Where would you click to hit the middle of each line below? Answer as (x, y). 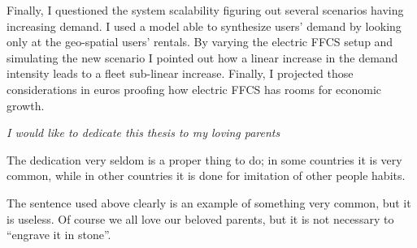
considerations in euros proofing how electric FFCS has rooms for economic (194, 89)
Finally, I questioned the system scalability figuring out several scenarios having (205, 10)
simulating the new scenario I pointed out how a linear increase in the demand (202, 57)
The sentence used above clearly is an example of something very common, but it (209, 202)
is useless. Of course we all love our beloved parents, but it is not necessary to (200, 218)
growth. (26, 105)
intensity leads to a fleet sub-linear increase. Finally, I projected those (180, 73)
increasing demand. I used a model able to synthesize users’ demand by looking (204, 26)
